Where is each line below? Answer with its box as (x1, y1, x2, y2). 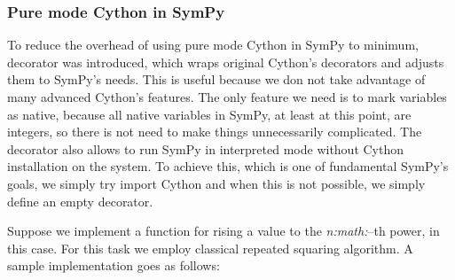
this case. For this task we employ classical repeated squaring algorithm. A (7, 238, 413, 257)
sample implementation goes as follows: (7, 256, 220, 275)
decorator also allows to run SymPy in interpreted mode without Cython (7, 139, 404, 158)
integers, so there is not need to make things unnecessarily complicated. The (7, 122, 422, 141)
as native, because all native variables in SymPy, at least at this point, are (7, 105, 412, 123)
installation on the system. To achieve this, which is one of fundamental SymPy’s (7, 157, 449, 175)
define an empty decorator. (7, 191, 153, 210)
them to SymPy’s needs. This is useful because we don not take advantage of (7, 70, 426, 89)
